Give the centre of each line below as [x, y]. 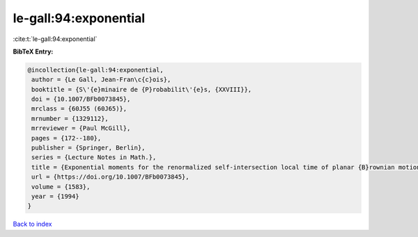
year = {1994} [55, 196]
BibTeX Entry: [33, 51]
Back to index [32, 224]
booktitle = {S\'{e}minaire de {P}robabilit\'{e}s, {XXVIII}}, [142, 89]
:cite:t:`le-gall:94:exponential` [55, 39]
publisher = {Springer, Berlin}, [88, 148]
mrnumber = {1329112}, [70, 119]
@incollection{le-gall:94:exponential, [95, 70]
